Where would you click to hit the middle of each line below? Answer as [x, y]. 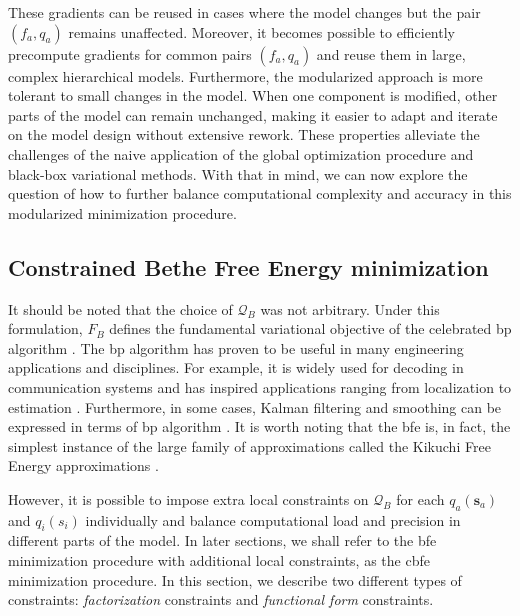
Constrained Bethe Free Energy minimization [248, 266]
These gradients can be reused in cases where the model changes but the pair [244, 12]
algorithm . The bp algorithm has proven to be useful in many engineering [236, 347]
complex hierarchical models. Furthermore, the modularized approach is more [245, 75]
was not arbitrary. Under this [350, 308]
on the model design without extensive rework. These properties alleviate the [244, 134]
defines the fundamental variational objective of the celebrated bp [310, 328]
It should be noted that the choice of [120, 308]
